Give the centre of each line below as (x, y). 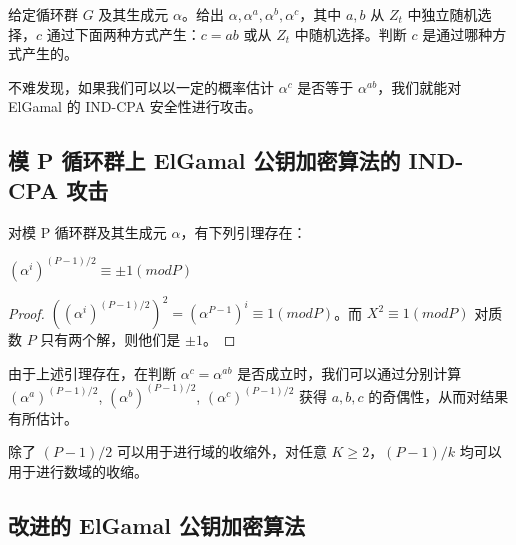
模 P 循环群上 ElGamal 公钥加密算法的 (204, 160)
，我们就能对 (419, 86)
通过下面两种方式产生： (123, 33)
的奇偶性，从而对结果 (438, 395)
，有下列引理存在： (243, 231)
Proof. (26, 312)
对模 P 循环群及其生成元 (87, 231)
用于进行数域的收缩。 (78, 471)
